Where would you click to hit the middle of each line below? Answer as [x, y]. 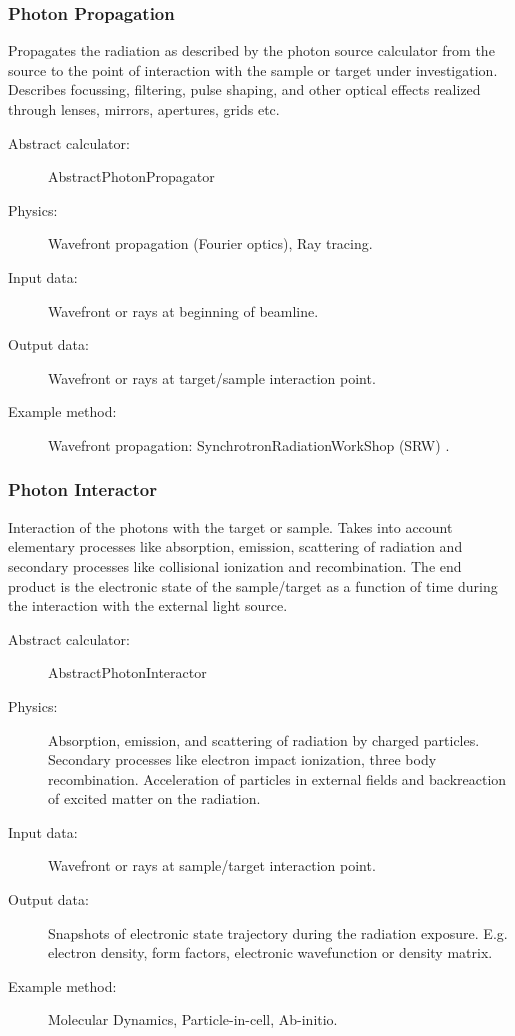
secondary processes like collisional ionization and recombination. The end [235, 565]
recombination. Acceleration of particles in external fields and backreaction [277, 778]
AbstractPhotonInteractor [127, 672]
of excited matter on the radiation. [154, 798]
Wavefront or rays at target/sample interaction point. [212, 377]
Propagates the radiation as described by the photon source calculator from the [251, 50]
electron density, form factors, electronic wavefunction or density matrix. [270, 952]
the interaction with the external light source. [148, 605]
